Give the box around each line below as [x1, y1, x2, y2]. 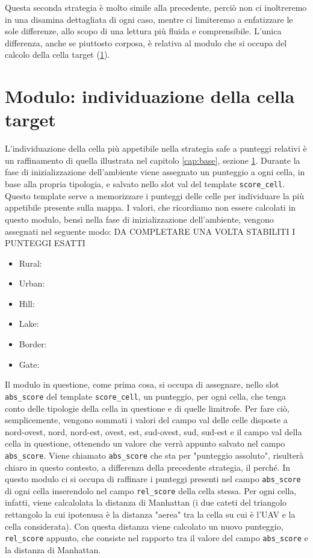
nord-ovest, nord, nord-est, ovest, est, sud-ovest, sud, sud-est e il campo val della [5, 425, 302, 438]
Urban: [19, 277, 45, 290]
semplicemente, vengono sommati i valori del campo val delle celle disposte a [5, 414, 288, 426]
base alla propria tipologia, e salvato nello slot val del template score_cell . [5, 178, 285, 190]
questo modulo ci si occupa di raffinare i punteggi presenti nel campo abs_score [5, 473, 301, 485]
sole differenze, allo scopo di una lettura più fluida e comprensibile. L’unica [5, 25, 282, 37]
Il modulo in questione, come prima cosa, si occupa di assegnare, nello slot [5, 378, 279, 391]
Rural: [19, 256, 42, 269]
